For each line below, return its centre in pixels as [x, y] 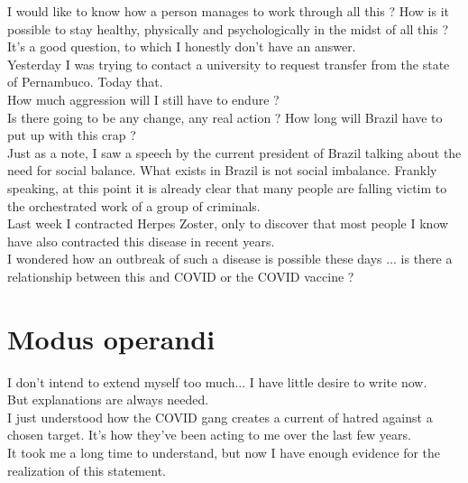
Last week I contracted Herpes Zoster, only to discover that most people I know [228, 223]
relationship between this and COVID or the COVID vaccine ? [181, 276]
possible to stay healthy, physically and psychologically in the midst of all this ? [228, 28]
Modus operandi [111, 338]
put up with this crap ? [72, 135]
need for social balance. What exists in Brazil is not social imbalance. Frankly [222, 170]
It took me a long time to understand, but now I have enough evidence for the [224, 452]
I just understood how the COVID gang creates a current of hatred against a [220, 417]
